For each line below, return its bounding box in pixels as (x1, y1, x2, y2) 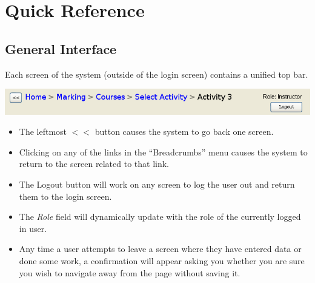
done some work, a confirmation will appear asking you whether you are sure (19, 254, 305, 267)
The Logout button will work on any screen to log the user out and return (19, 177, 295, 190)
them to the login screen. (19, 189, 112, 202)
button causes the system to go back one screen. (94, 125, 274, 138)
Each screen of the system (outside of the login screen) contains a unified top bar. (5, 67, 308, 80)
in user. (19, 222, 47, 234)
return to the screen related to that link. (19, 157, 169, 170)
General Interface (5, 39, 117, 58)
